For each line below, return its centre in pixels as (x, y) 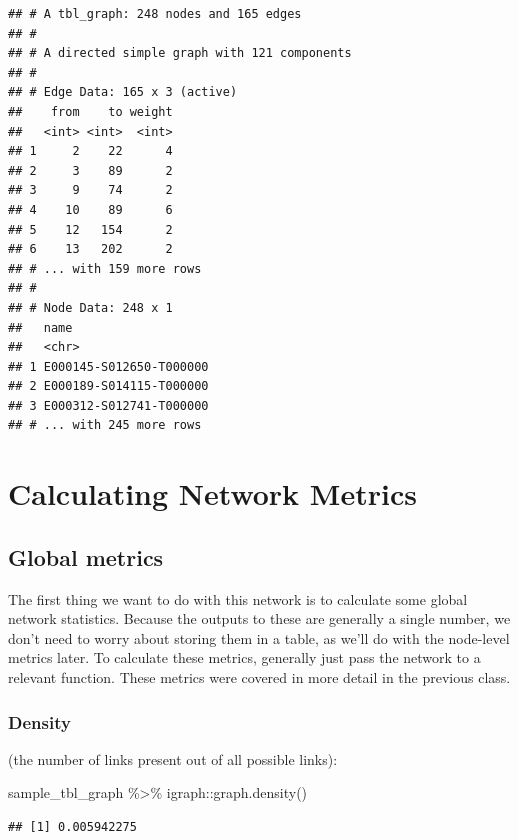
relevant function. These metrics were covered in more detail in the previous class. (259, 677)
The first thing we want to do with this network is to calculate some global (238, 598)
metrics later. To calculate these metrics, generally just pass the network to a (244, 657)
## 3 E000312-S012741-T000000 (108, 405)
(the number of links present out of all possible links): (173, 758)
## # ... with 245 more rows (105, 425)
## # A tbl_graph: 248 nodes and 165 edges (155, 14)
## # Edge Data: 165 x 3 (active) (123, 92)
